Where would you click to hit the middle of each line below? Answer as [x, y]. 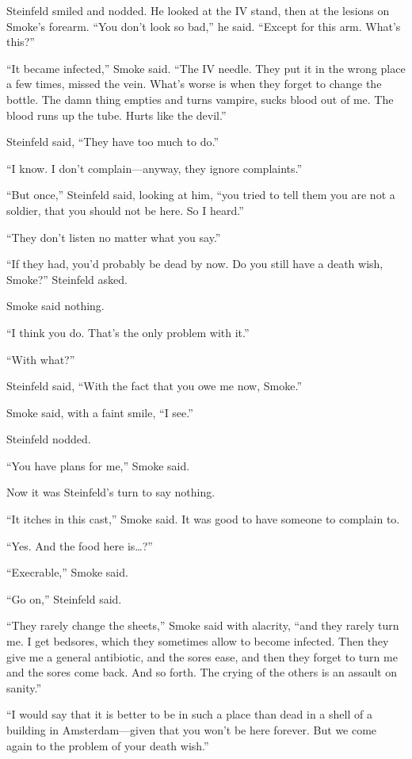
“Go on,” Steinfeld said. [64, 598]
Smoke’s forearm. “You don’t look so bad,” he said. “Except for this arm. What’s [204, 26]
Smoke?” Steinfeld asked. [67, 279]
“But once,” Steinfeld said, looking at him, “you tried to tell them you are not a [201, 195]
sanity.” [24, 687]
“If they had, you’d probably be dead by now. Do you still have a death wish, [195, 264]
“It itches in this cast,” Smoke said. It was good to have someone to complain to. [203, 519]
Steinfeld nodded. [49, 439]
